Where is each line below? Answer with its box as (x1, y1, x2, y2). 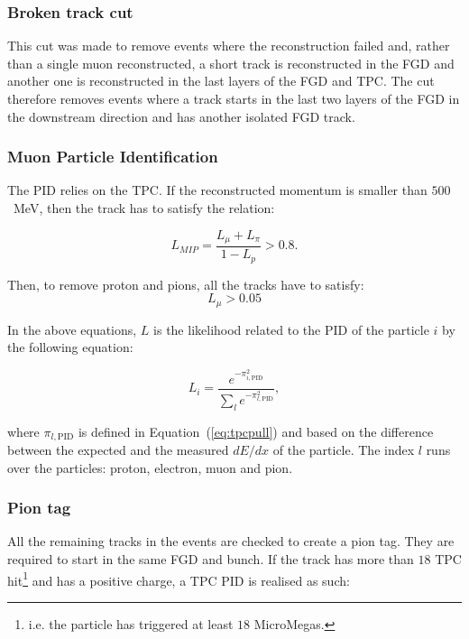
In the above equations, (7, 319, 137, 338)
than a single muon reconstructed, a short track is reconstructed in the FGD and (7, 53, 455, 72)
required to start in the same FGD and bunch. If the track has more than (7, 550, 414, 569)
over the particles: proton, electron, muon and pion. (7, 458, 293, 477)
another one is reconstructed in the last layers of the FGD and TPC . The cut (7, 71, 435, 90)
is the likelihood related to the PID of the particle (153, 319, 429, 338)
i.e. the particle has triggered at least (28, 614, 234, 633)
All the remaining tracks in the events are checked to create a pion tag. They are (7, 532, 455, 551)
